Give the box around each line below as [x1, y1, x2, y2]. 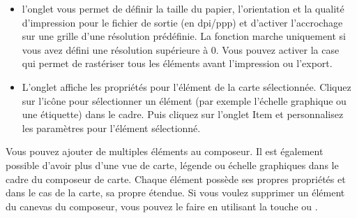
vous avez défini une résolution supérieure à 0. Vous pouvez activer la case [22, 42, 340, 57]
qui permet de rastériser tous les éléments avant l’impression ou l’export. [22, 56, 333, 71]
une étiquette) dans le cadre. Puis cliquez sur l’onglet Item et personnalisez [22, 107, 344, 122]
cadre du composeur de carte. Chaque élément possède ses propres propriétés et [6, 171, 346, 186]
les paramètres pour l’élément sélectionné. [22, 120, 201, 135]
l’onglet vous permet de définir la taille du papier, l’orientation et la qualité [22, 1, 344, 15]
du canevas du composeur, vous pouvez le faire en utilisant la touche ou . [6, 198, 318, 213]
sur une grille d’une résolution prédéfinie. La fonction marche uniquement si [22, 29, 347, 43]
